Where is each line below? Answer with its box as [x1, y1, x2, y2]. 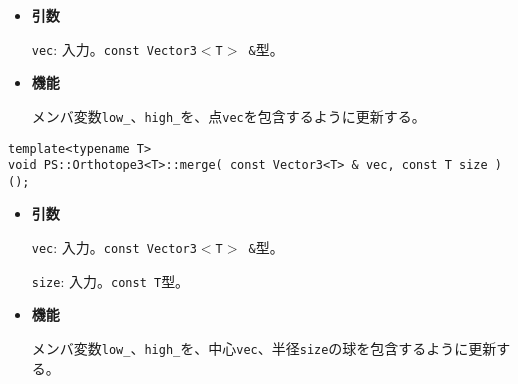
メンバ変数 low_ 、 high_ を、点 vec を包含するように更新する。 [31, 105, 426, 126]
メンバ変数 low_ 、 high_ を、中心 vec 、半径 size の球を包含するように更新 [31, 337, 497, 358]
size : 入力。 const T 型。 [31, 270, 190, 291]
